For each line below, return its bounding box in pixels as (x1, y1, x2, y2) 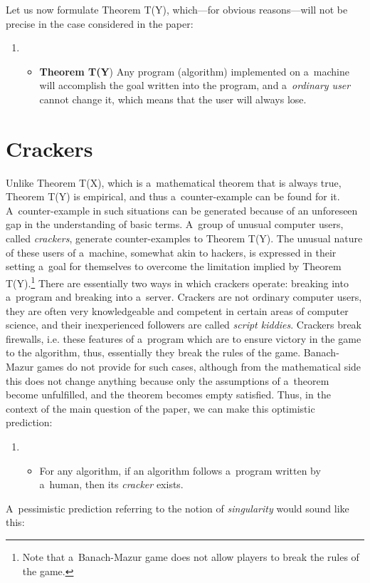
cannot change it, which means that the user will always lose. (39, 91, 307, 106)
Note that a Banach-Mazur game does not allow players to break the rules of (22, 550, 359, 564)
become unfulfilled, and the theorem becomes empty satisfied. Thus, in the (6, 387, 331, 402)
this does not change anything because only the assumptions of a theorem (6, 373, 329, 388)
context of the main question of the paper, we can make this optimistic (6, 401, 315, 416)
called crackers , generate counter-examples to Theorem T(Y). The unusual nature (6, 231, 363, 246)
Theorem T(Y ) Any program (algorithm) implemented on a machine (39, 63, 349, 78)
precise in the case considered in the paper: (6, 16, 194, 31)
